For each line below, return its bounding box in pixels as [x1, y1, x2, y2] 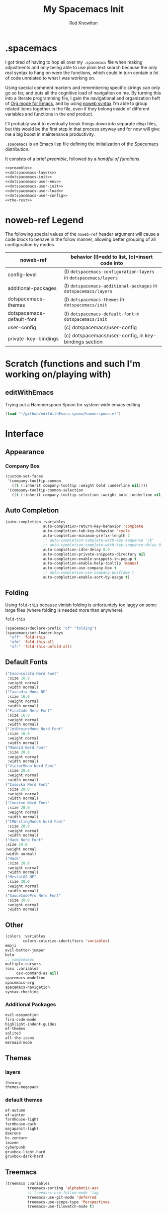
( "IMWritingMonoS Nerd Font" [5, 819, 66, 824]
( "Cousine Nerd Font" [5, 801, 50, 806]
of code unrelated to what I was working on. [5, 75, 95, 81]
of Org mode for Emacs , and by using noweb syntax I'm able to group [5, 100, 148, 106]
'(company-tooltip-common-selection [7, 488, 83, 493]
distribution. [5, 146, 30, 152]
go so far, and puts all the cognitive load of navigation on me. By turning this [5, 90, 162, 95]
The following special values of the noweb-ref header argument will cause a [5, 231, 160, 237]
